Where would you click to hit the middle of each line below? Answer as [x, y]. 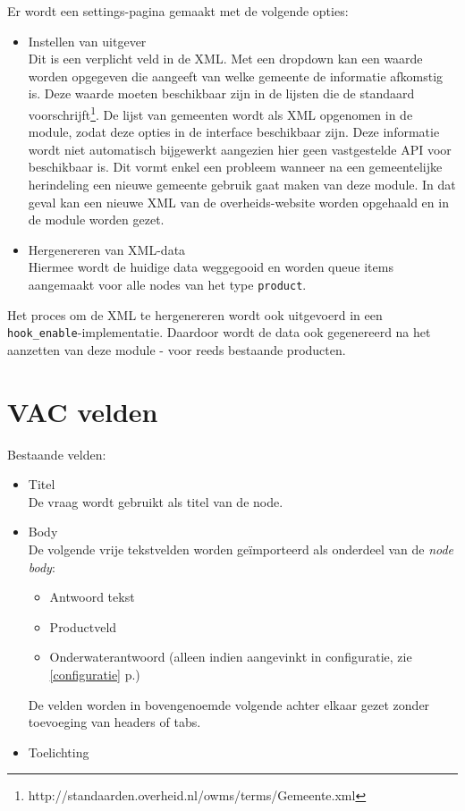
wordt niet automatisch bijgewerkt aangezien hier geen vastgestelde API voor [240, 149]
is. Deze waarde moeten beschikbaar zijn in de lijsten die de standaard [221, 93]
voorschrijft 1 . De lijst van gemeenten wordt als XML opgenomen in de [220, 113]
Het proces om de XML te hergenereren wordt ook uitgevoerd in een [195, 314]
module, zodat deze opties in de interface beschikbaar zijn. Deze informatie [234, 132]
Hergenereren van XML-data [107, 249]
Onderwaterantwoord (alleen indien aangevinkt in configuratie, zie [231, 657]
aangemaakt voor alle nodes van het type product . [167, 284]
